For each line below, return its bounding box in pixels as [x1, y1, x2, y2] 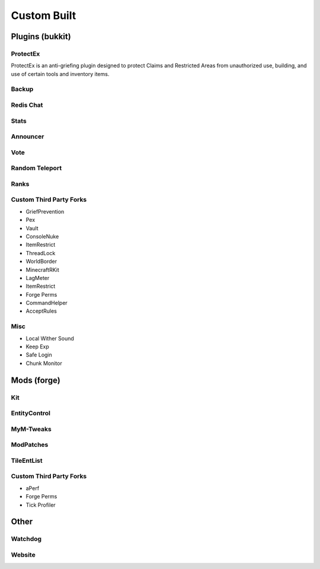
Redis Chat [11, 101, 43, 109]
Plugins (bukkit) [11, 31, 71, 42]
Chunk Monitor [25, 360, 62, 367]
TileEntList [11, 456, 43, 465]
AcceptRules [25, 307, 57, 314]
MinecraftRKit [25, 266, 59, 273]
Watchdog [11, 535, 41, 543]
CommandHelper [25, 300, 68, 307]
